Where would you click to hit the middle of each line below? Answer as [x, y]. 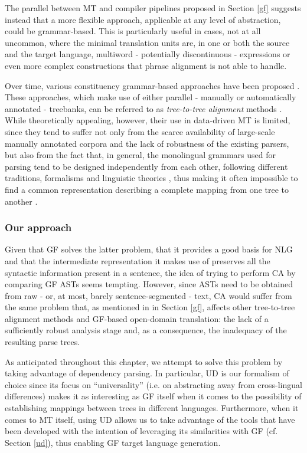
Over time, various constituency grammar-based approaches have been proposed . [152, 85]
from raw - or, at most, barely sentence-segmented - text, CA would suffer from [148, 295]
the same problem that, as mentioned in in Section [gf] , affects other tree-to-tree [150, 307]
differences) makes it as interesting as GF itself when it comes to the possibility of [153, 396]
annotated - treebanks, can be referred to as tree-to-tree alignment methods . [143, 108]
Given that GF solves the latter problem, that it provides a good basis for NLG [149, 249]
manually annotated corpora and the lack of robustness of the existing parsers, [147, 143]
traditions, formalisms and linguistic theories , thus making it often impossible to [151, 178]
